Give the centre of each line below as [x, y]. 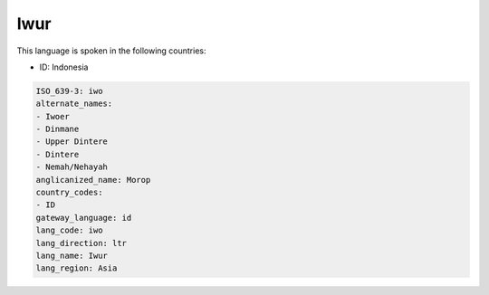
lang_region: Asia [77, 268]
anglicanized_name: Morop [93, 180]
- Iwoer [53, 116]
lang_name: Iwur [72, 256]
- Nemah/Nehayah [72, 167]
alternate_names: [74, 104]
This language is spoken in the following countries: [111, 51]
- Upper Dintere [72, 142]
